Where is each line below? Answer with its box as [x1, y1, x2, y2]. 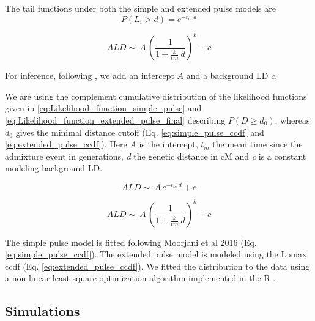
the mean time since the [212, 138, 303, 150]
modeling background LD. [5, 161, 103, 174]
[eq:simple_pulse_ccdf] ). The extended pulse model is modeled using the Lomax [5, 248, 307, 260]
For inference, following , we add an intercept [5, 69, 174, 82]
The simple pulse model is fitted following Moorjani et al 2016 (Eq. [5, 235, 257, 248]
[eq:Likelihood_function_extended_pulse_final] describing [5, 113, 226, 126]
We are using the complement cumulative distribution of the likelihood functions [5, 89, 307, 102]
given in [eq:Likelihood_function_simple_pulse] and [5, 101, 202, 114]
